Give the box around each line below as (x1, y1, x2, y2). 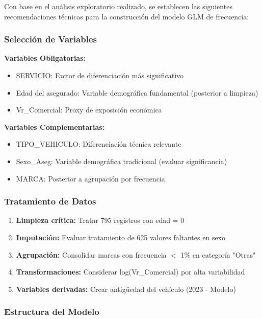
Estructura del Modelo (4, 305, 99, 318)
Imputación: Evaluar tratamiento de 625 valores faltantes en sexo (16, 232, 225, 242)
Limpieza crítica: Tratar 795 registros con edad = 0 (16, 215, 185, 225)
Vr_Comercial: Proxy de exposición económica (16, 104, 162, 115)
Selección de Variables (4, 33, 97, 45)
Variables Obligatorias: (4, 53, 86, 63)
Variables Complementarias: (4, 121, 105, 132)
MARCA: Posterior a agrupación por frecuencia (16, 173, 165, 184)
